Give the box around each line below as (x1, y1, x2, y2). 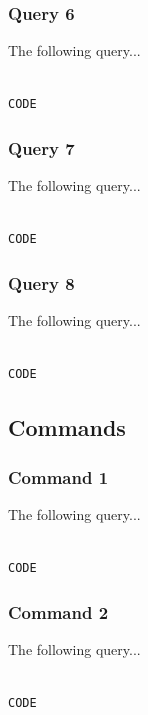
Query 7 (8, 135, 75, 160)
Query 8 (8, 270, 75, 295)
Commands (8, 412, 126, 443)
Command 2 (8, 599, 109, 624)
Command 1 (8, 464, 109, 489)
